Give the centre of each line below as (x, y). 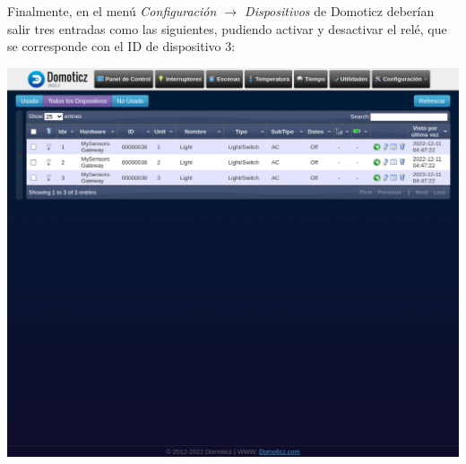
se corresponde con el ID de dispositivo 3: (121, 46)
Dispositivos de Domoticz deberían (340, 11)
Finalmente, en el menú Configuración (112, 11)
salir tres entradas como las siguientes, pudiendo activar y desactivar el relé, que (227, 28)
